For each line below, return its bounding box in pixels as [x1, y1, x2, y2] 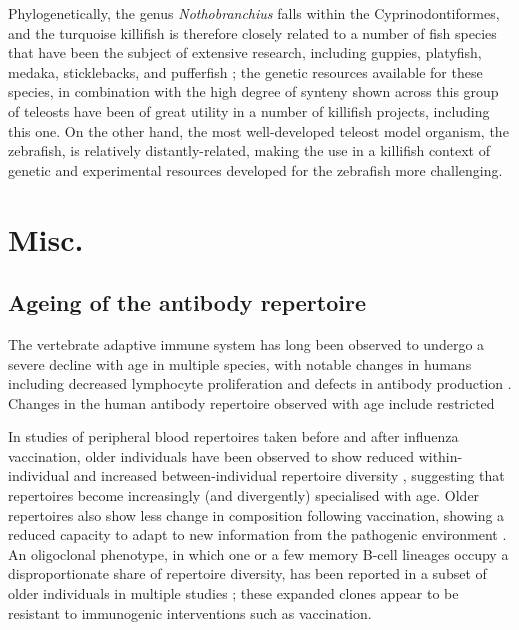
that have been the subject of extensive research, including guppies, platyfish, [8, 42, 482, 63]
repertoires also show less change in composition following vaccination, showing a [8, 504, 505, 525]
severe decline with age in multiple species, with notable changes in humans [8, 353, 472, 374]
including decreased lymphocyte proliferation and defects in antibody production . [8, 373, 512, 394]
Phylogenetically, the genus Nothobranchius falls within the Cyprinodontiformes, [8, 3, 500, 23]
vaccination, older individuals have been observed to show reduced [8, 445, 414, 466]
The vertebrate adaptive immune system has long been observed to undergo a [8, 333, 485, 354]
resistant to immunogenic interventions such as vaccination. [8, 602, 372, 623]
